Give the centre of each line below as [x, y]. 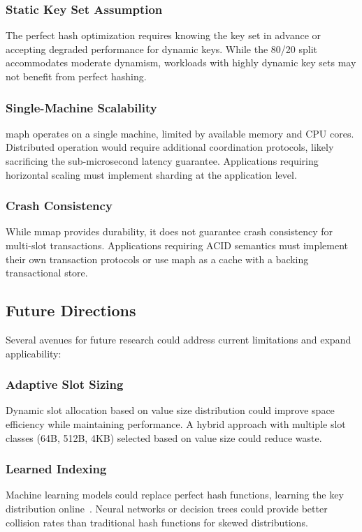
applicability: [34, 353]
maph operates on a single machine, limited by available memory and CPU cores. [180, 133]
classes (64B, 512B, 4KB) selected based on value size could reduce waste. [164, 437]
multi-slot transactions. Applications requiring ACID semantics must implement [177, 245]
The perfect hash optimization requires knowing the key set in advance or [164, 35]
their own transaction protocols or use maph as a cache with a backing [157, 259]
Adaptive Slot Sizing [65, 384]
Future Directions [71, 310]
